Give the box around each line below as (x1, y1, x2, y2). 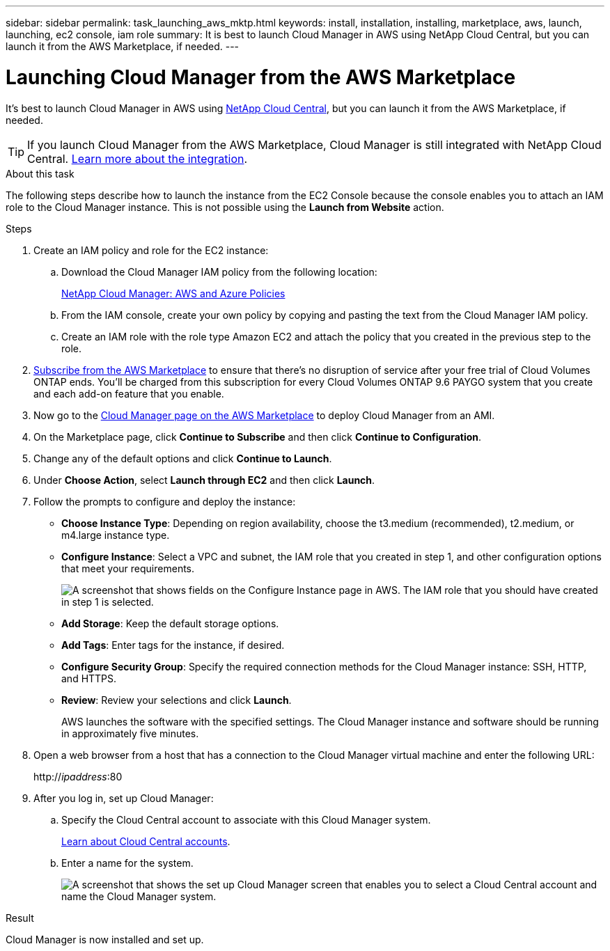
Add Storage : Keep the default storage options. (61, 617, 279, 629)
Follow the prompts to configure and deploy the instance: (33, 495, 296, 508)
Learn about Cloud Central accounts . (61, 835, 230, 847)
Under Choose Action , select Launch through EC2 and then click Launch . (33, 473, 375, 486)
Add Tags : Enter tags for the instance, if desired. (61, 638, 285, 651)
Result (6, 911, 34, 924)
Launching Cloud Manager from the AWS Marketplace (6, 65, 516, 89)
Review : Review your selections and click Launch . (61, 693, 292, 706)
